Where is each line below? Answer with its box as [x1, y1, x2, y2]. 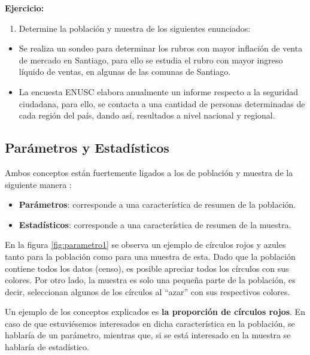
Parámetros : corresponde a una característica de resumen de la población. [19, 198, 296, 211]
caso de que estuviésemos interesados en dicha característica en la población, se [5, 317, 295, 329]
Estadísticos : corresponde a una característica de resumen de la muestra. [19, 218, 291, 230]
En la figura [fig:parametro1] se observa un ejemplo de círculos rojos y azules [5, 238, 286, 251]
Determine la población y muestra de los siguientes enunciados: [19, 22, 251, 34]
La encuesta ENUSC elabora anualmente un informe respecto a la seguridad [19, 85, 299, 98]
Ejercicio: [5, 2, 44, 14]
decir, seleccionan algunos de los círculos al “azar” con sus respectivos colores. [5, 285, 290, 298]
